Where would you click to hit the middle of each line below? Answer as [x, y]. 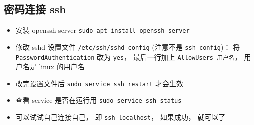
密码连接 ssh [35, 9]
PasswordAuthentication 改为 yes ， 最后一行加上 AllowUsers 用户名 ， [128, 57]
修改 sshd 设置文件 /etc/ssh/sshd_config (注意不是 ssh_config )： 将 [128, 47]
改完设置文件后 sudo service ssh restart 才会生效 [99, 83]
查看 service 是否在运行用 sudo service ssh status [99, 100]
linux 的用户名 [62, 66]
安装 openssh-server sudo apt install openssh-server [103, 30]
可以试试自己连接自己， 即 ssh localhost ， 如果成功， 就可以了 [121, 117]
